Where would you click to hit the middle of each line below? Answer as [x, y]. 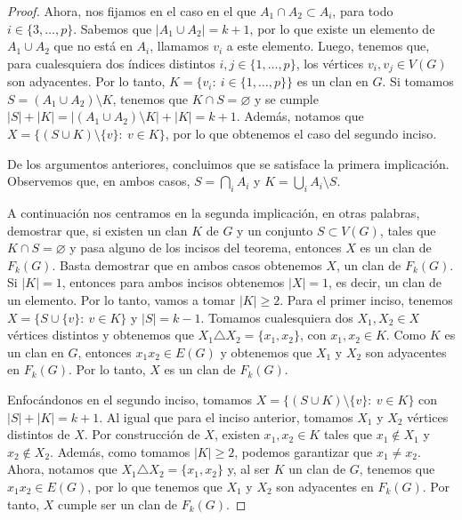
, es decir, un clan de [385, 282]
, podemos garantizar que [304, 451]
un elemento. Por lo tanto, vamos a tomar [122, 299]
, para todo [363, 11]
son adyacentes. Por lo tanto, [86, 81]
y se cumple [286, 98]
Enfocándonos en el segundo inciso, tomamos [130, 399]
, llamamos [179, 46]
